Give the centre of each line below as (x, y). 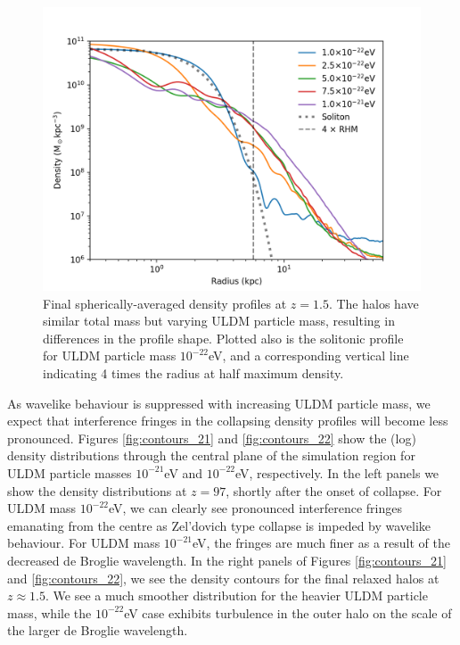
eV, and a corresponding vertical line (309, 356)
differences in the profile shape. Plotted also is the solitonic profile (223, 338)
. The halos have (374, 303)
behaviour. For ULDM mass (84, 543)
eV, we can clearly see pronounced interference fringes (255, 508)
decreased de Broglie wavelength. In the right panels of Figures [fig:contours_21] (227, 560)
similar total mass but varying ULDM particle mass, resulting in (219, 321)
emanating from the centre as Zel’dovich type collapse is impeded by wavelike (219, 525)
